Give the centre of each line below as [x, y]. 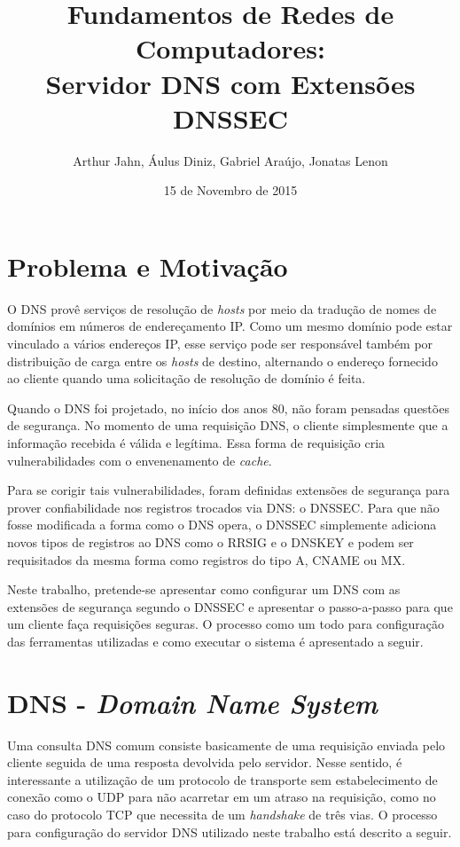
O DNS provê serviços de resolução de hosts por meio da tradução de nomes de [222, 308]
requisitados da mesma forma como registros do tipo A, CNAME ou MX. [207, 559]
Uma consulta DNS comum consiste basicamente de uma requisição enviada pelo [226, 745]
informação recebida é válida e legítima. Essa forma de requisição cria [196, 442]
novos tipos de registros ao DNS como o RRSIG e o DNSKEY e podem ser [211, 541]
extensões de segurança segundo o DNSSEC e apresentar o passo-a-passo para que [230, 606]
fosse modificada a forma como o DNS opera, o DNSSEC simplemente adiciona [222, 525]
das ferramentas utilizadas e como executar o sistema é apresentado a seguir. [215, 641]
